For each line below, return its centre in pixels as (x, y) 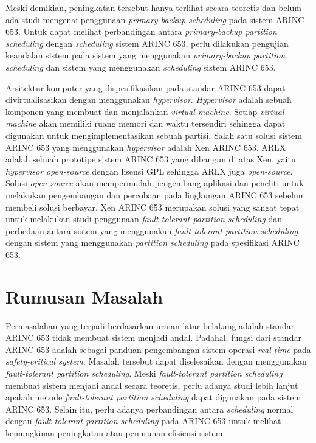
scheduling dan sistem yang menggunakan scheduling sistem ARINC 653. (141, 67)
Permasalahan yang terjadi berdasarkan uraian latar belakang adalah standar (150, 325)
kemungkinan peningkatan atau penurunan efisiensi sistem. (115, 432)
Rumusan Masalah (84, 296)
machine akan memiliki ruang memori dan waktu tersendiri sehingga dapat (146, 123)
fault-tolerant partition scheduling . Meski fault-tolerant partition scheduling (144, 373)
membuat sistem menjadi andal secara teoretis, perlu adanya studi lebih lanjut (152, 385)
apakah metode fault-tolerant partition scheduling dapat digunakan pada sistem (153, 397)
